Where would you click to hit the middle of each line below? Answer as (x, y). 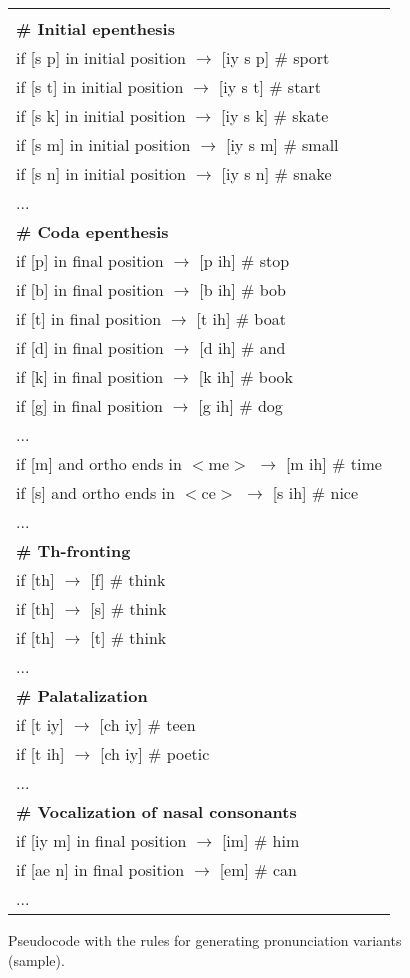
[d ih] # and (242, 347)
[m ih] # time (333, 463)
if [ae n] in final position (100, 869)
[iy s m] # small (282, 144)
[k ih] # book (246, 376)
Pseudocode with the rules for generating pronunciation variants (205, 940)
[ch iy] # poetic (154, 753)
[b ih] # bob (242, 289)
